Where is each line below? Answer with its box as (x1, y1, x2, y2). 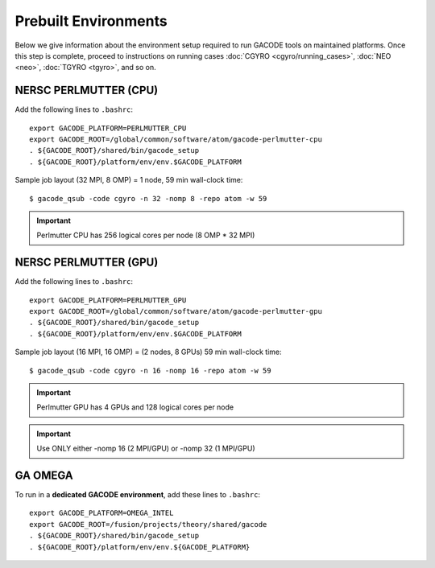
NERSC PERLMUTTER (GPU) (14, 256, 159, 270)
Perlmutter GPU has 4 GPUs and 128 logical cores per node (36, 402, 234, 412)
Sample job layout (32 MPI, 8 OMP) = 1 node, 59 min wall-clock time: (14, 175, 243, 185)
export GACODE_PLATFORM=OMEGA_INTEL (29, 508, 174, 518)
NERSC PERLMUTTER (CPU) (14, 84, 159, 97)
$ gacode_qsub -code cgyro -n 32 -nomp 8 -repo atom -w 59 (29, 194, 267, 203)
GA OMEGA (14, 468, 74, 482)
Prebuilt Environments (14, 12, 168, 30)
